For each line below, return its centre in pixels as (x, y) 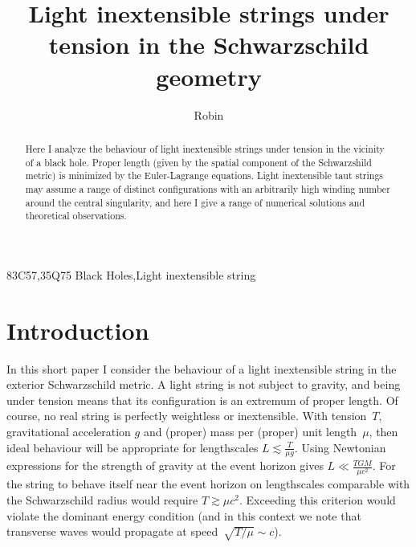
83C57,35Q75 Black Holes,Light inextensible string (131, 274)
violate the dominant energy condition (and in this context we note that (184, 515)
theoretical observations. (76, 216)
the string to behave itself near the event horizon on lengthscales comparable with (208, 484)
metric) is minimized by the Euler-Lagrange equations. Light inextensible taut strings (204, 176)
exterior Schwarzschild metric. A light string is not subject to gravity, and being (204, 384)
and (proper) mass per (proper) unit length (250, 431)
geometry (209, 76)
